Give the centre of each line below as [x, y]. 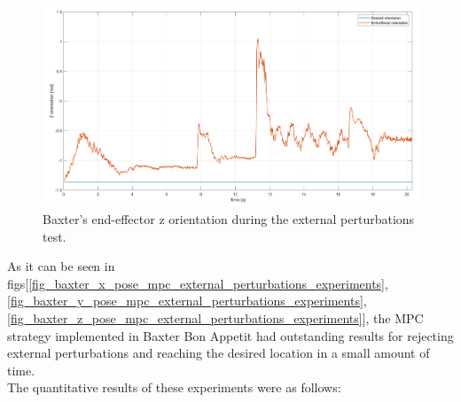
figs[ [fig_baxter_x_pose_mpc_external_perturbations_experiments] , [198, 283]
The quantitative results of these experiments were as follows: [174, 387]
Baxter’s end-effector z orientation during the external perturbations [229, 219]
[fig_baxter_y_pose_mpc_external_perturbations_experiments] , [187, 301]
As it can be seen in [61, 266]
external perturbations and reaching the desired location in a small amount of [219, 353]
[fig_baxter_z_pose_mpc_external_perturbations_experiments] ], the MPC [215, 318]
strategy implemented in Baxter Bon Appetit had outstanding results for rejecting [230, 335]
